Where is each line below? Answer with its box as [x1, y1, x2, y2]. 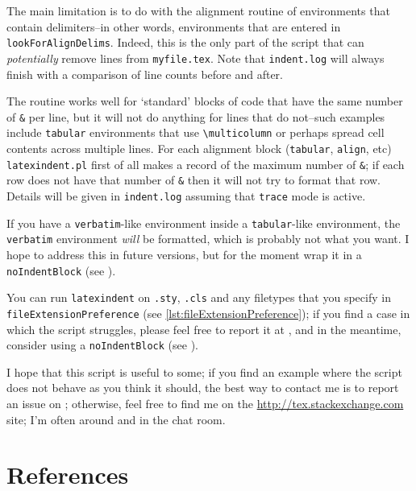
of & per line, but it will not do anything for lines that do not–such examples [6, 108, 385, 125]
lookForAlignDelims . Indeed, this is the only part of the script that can [6, 34, 364, 51]
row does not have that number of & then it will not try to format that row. [6, 171, 381, 188]
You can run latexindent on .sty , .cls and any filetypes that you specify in [6, 289, 391, 306]
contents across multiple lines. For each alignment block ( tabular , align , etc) [6, 140, 392, 156]
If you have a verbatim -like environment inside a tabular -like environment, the [6, 214, 401, 231]
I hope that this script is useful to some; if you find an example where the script [6, 363, 402, 380]
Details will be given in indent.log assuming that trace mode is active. [6, 187, 366, 204]
